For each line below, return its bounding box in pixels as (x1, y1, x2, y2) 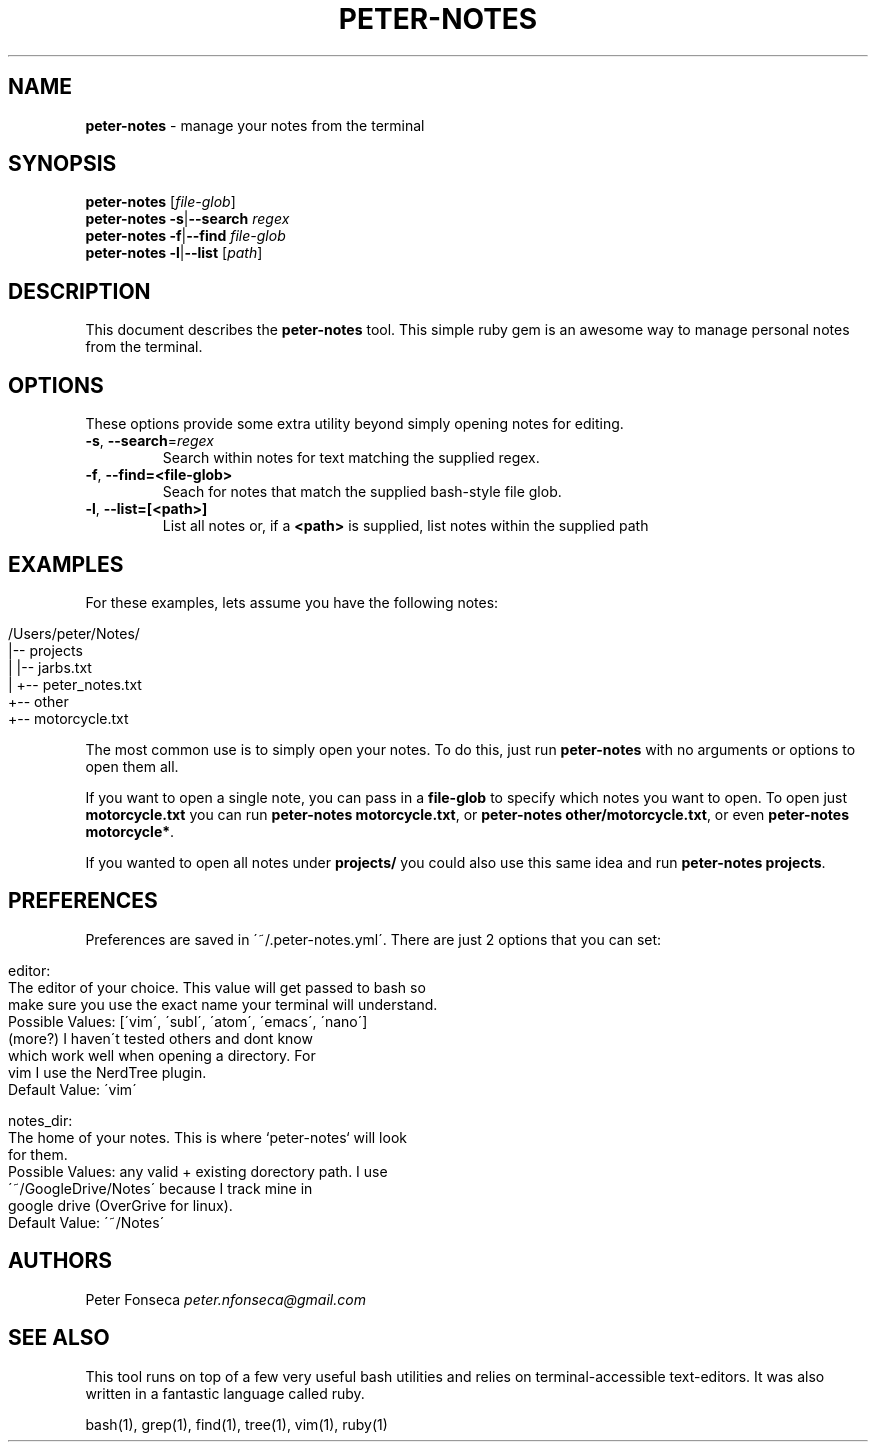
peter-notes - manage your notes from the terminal (85, 116, 425, 134)
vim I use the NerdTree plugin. (8, 1063, 207, 1081)
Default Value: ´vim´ (8, 1080, 137, 1098)
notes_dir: (8, 1111, 73, 1129)
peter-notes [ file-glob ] (85, 193, 236, 211)
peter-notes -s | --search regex (85, 210, 290, 228)
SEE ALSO (8, 1325, 110, 1351)
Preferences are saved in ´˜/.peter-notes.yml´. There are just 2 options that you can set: (85, 930, 662, 948)
